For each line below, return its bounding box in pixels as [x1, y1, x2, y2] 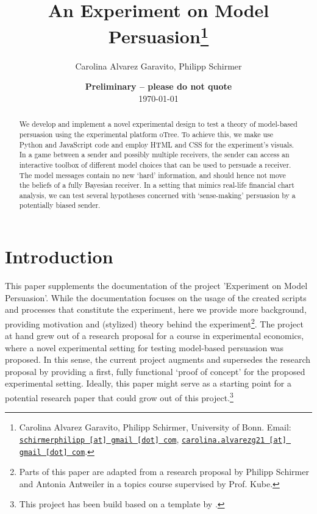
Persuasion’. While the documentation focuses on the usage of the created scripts [5, 291, 307, 304]
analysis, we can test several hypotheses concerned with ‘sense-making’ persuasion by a [19, 190, 296, 200]
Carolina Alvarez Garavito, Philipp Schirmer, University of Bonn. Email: [19, 421, 291, 434]
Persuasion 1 [108, 21, 209, 49]
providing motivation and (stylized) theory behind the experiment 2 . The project [5, 315, 304, 330]
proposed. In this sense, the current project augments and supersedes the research [5, 353, 311, 366]
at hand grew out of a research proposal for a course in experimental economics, [5, 329, 304, 342]
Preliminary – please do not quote [85, 80, 232, 93]
